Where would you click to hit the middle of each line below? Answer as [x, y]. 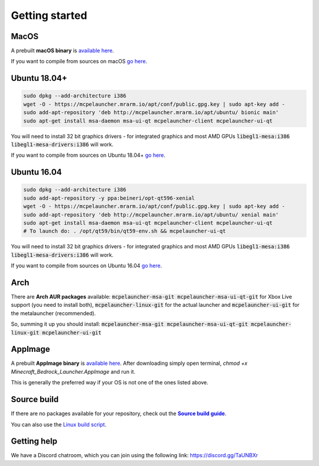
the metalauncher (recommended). [53, 313]
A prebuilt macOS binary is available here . [63, 51]
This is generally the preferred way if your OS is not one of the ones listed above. [110, 383]
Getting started [49, 15]
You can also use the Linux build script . [58, 424]
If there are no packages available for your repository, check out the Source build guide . [119, 413]
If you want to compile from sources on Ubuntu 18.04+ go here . [88, 155]
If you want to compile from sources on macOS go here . [79, 62]
